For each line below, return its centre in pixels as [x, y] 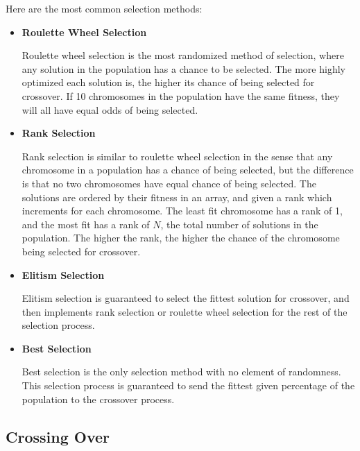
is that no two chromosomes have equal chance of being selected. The [169, 183]
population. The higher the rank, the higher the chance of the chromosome [181, 238]
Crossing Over [58, 436]
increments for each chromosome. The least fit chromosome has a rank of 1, [182, 211]
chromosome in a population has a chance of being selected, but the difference [188, 170]
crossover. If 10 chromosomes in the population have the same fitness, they [181, 95]
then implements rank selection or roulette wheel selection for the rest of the [185, 311]
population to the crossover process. [98, 399]
